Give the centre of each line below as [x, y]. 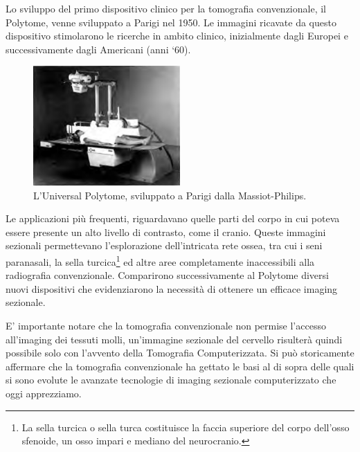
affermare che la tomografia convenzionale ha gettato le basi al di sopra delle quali [180, 366]
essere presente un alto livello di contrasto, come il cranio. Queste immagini [166, 232]
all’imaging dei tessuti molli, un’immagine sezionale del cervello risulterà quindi [174, 339]
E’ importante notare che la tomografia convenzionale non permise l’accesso [166, 326]
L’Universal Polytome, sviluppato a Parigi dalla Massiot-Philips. [170, 195]
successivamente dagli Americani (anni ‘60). [98, 49]
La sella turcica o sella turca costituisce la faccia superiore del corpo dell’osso [186, 427]
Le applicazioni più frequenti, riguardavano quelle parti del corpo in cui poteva [173, 218]
